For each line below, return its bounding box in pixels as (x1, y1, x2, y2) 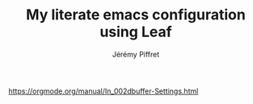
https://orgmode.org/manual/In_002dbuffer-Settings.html (8, 86, 199, 96)
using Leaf (99, 23, 172, 41)
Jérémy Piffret (112, 49, 160, 59)
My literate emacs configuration (25, 6, 247, 24)
